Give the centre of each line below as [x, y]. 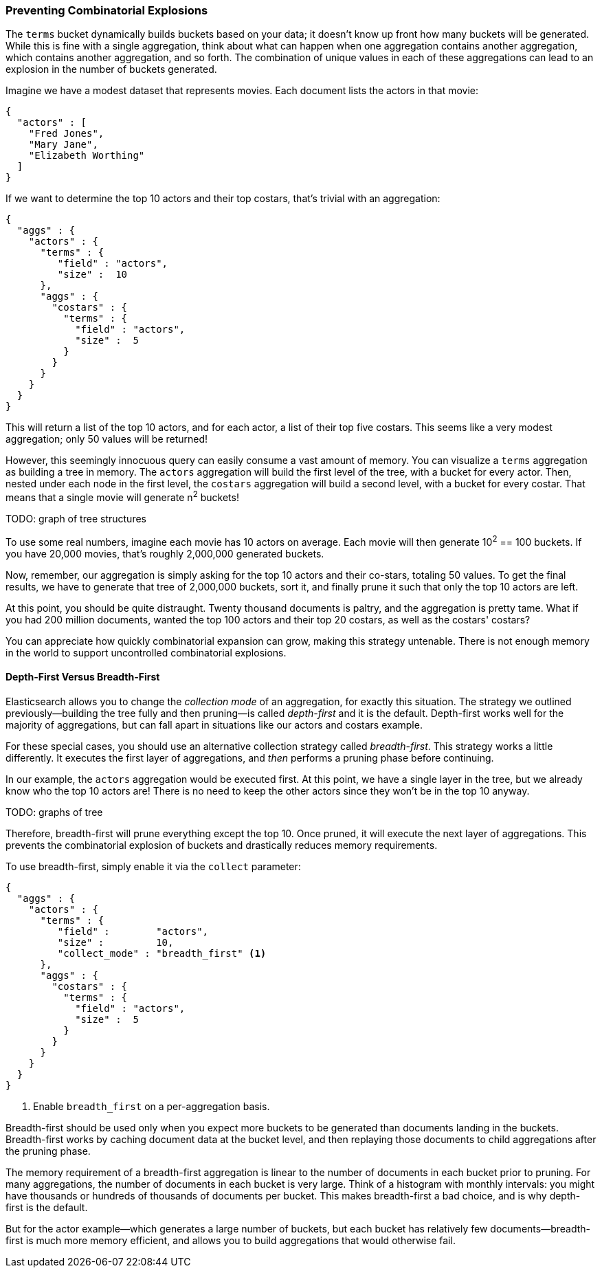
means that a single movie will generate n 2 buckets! [122, 497]
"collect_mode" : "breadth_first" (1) [162, 953]
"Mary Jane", [63, 145]
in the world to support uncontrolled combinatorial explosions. [146, 652]
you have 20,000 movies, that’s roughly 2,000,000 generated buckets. [165, 553]
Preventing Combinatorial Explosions [107, 10]
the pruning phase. [48, 1151]
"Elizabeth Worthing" [87, 156]
